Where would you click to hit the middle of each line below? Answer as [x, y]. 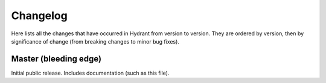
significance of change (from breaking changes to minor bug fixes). [95, 41]
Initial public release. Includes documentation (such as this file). [90, 73]
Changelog [39, 16]
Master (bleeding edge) [56, 59]
